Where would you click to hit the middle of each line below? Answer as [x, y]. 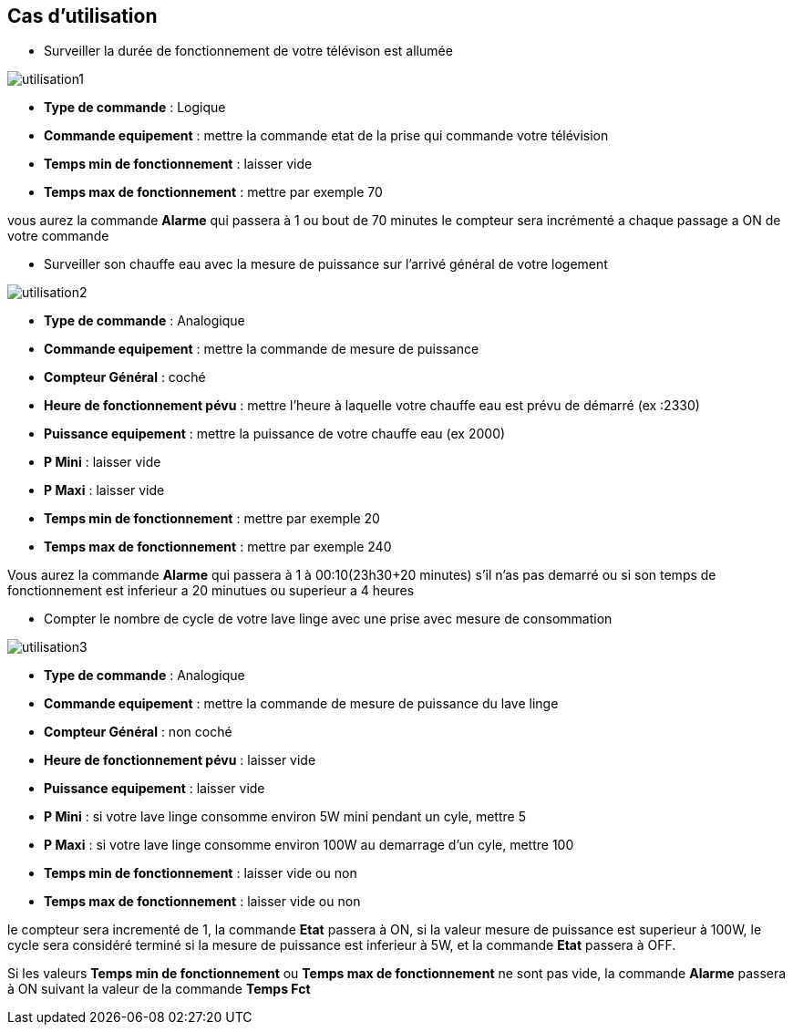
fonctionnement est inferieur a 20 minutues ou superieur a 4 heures [211, 591]
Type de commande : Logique [135, 108]
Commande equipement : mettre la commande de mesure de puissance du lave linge [301, 704]
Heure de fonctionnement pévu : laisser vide [180, 760]
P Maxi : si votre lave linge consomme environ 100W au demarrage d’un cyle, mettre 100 [309, 845]
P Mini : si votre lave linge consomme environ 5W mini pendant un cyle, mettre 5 [285, 817]
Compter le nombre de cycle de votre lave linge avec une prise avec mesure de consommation [328, 619]
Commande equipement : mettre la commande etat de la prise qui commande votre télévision [326, 136]
